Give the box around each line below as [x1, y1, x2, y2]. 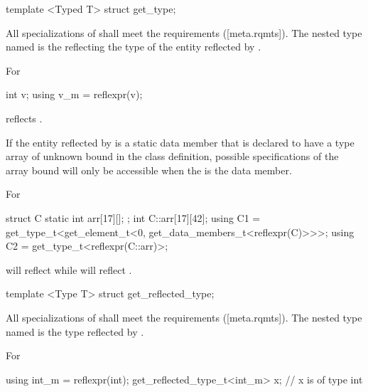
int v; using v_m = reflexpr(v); [6, 87, 143, 102]
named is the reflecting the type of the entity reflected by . [6, 39, 261, 54]
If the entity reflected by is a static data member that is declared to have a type [6, 134, 355, 149]
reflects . [6, 110, 43, 125]
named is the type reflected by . [6, 324, 144, 339]
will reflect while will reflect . [6, 262, 132, 277]
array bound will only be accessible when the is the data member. [6, 162, 292, 177]
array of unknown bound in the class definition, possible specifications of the [6, 149, 339, 164]
